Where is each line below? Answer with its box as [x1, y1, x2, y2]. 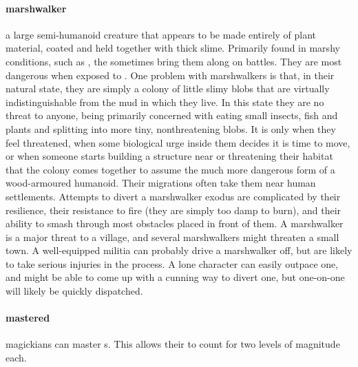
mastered [6, 311, 50, 325]
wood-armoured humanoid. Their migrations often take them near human [6, 176, 316, 190]
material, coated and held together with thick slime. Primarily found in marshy [6, 41, 340, 55]
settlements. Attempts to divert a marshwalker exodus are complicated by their [6, 189, 341, 203]
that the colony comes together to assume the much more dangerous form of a [6, 162, 335, 176]
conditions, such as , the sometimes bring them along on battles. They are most [6, 54, 342, 68]
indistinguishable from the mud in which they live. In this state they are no [6, 94, 324, 109]
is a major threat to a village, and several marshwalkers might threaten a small [6, 229, 339, 244]
